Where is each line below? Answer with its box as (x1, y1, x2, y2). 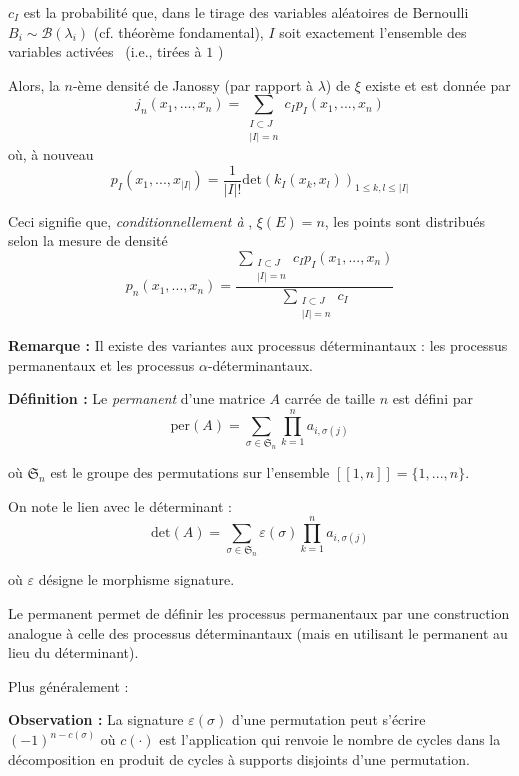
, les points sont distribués (324, 210, 486, 231)
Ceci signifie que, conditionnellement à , (8, 210, 253, 231)
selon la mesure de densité (8, 230, 168, 251)
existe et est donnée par (365, 74, 511, 95)
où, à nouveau (8, 144, 94, 165)
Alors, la (8, 74, 60, 95)
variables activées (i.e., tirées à (8, 41, 202, 62)
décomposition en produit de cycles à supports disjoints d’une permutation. (8, 748, 470, 769)
